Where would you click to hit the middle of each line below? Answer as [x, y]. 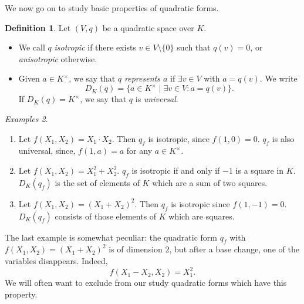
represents [142, 78]
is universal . [157, 99]
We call [32, 47]
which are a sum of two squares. [210, 182]
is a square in [260, 170]
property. [21, 294]
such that [194, 47]
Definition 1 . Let [38, 27]
